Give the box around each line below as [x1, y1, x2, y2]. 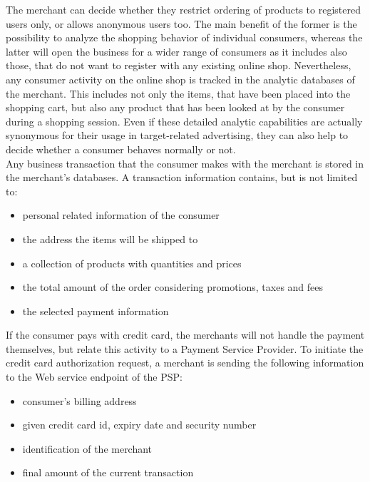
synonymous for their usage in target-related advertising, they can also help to [6, 128, 349, 143]
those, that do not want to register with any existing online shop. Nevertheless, [6, 58, 351, 73]
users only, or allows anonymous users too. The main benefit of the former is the [6, 16, 357, 31]
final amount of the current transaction [22, 465, 194, 480]
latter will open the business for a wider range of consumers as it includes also [6, 43, 347, 58]
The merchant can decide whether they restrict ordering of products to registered [6, 2, 361, 16]
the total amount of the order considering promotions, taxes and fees [22, 280, 324, 294]
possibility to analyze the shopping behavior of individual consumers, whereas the [6, 30, 363, 45]
